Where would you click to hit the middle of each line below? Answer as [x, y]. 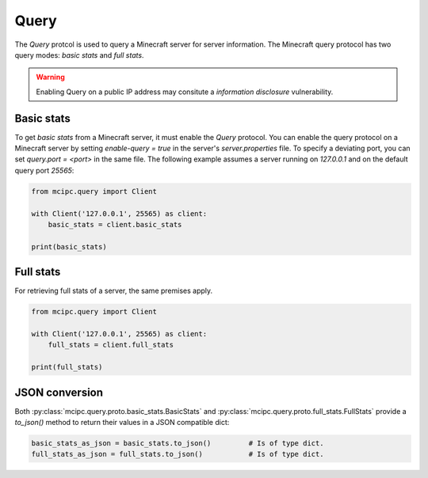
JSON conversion [59, 392]
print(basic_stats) [69, 247]
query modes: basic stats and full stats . [79, 55]
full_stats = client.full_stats [111, 345]
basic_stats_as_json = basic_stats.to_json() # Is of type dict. [178, 444]
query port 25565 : [44, 170]
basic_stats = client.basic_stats [115, 224]
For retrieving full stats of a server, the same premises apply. [114, 291]
